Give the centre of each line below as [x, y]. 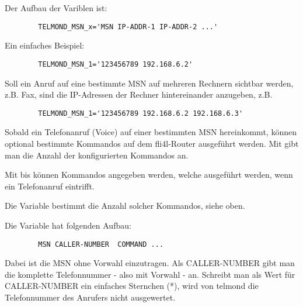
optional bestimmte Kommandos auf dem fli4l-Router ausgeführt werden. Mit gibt [152, 143]
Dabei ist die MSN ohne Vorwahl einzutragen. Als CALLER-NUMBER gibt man [150, 263]
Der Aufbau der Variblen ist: [56, 8]
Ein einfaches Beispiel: [45, 45]
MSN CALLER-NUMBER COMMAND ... [101, 244]
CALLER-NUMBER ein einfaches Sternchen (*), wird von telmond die [132, 286]
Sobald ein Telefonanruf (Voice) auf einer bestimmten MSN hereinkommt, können [151, 132]
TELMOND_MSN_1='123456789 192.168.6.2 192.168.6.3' [141, 113]
